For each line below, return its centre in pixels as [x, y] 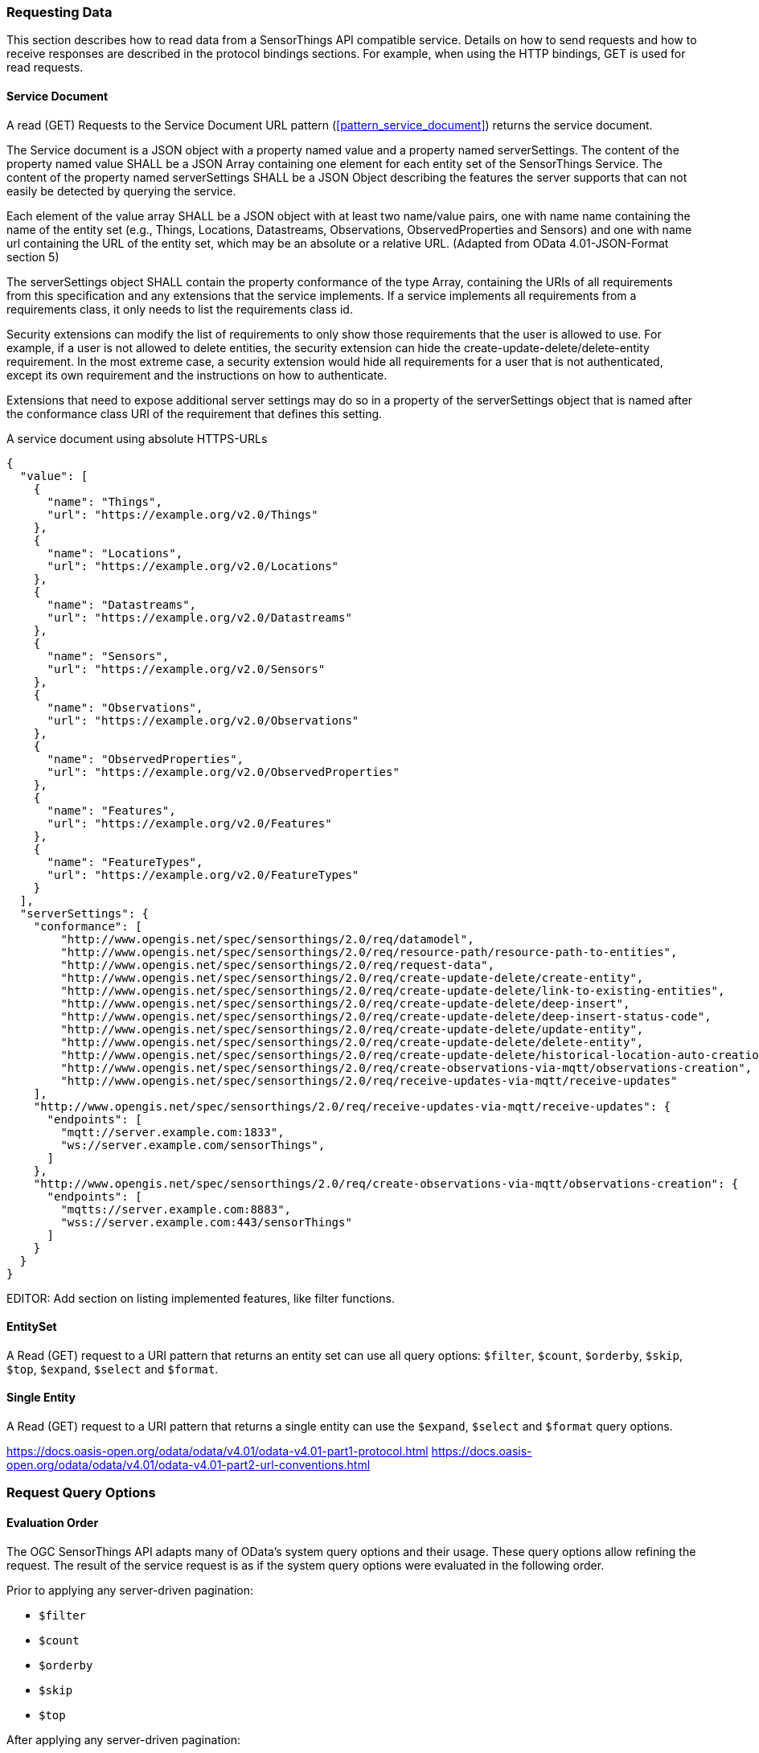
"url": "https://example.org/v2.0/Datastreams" [199, 617]
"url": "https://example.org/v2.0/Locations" [193, 566]
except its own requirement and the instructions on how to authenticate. [197, 375]
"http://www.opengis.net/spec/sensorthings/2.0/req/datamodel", [267, 939]
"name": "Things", [105, 501]
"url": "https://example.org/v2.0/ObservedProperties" [223, 772]
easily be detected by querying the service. [121, 191]
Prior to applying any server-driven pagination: [130, 1590]
